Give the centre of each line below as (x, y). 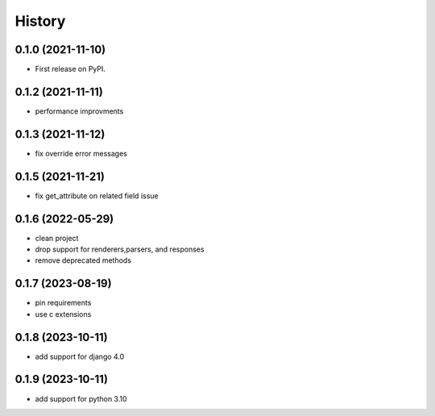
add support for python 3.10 (81, 398)
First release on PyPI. (70, 69)
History (40, 21)
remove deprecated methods (83, 260)
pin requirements (63, 303)
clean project (57, 238)
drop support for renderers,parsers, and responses (120, 249)
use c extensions (63, 314)
